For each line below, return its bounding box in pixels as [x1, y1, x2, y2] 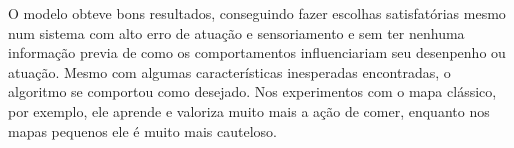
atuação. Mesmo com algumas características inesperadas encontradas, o [8, 61, 451, 82]
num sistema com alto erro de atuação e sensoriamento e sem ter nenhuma [8, 22, 465, 43]
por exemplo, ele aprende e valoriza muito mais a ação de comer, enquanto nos [8, 100, 490, 121]
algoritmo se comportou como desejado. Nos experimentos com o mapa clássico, [8, 81, 497, 102]
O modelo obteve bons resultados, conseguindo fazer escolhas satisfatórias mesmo [8, 3, 506, 23]
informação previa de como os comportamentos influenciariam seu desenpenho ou [8, 42, 506, 63]
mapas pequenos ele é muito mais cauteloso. [8, 120, 277, 141]
